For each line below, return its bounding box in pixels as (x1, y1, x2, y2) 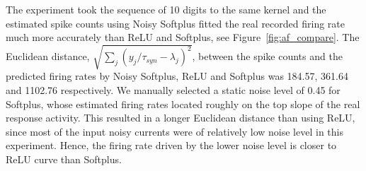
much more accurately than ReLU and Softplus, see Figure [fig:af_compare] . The (6, 30, 360, 45)
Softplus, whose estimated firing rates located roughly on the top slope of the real (6, 96, 360, 111)
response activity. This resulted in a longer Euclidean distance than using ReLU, (6, 110, 355, 125)
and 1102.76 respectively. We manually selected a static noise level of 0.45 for (6, 82, 341, 97)
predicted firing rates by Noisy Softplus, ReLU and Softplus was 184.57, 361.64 (6, 69, 348, 83)
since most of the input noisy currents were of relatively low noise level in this (6, 124, 343, 138)
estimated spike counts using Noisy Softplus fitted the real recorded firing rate (6, 16, 345, 30)
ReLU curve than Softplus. (6, 151, 122, 166)
